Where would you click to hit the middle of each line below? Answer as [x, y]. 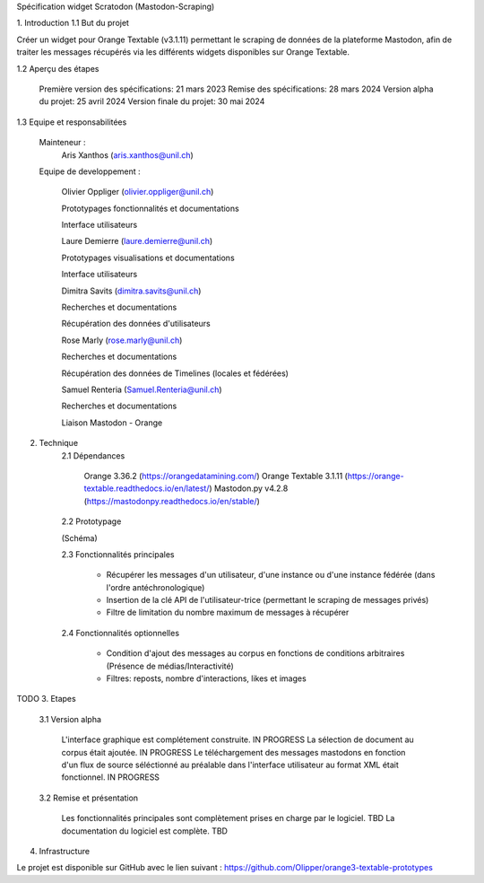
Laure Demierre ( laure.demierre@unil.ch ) [137, 241]
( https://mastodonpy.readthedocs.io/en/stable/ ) [172, 501]
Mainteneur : [62, 143]
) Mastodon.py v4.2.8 [249, 488]
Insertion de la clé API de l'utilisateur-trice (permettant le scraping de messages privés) [268, 600]
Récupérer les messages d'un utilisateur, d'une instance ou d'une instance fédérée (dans [271, 575]
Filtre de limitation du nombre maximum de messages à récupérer [228, 612]
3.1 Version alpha [70, 719]
